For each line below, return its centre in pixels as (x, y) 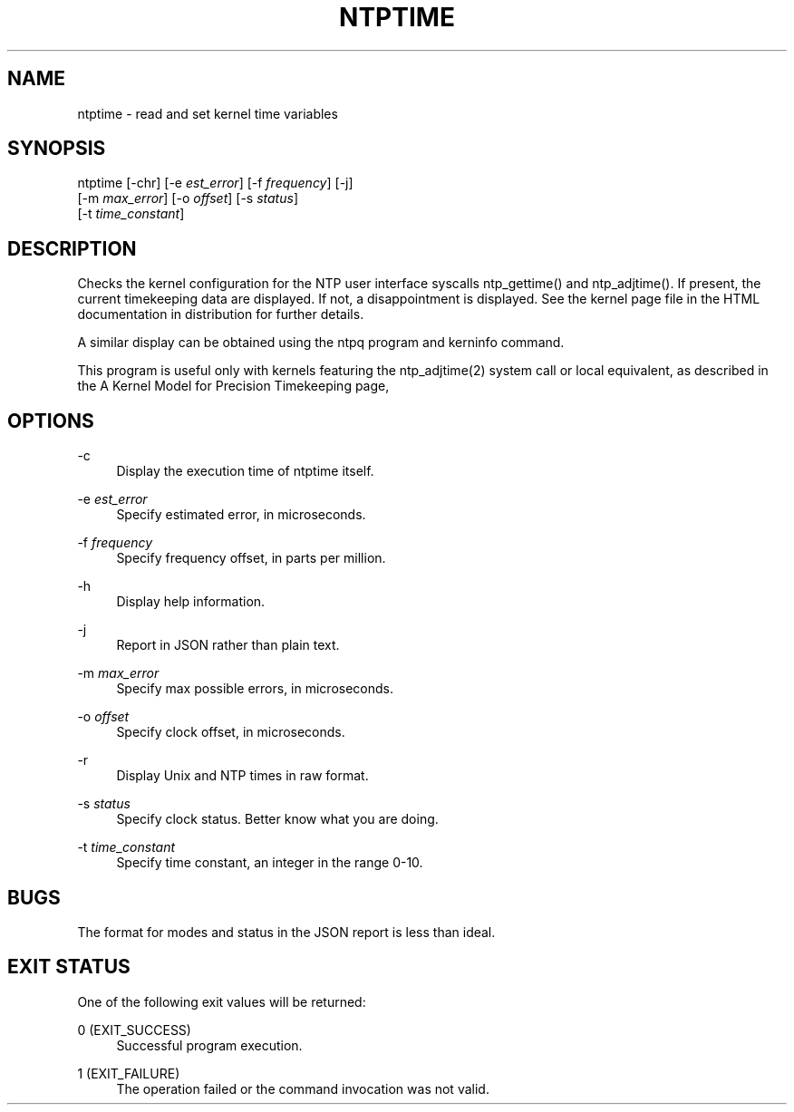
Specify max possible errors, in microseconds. (255, 689)
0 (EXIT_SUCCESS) (134, 1030)
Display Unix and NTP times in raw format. (242, 776)
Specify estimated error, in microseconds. (241, 515)
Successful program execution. (209, 1045)
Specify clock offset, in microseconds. (231, 732)
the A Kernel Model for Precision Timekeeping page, (233, 386)
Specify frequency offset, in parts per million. (251, 558)
